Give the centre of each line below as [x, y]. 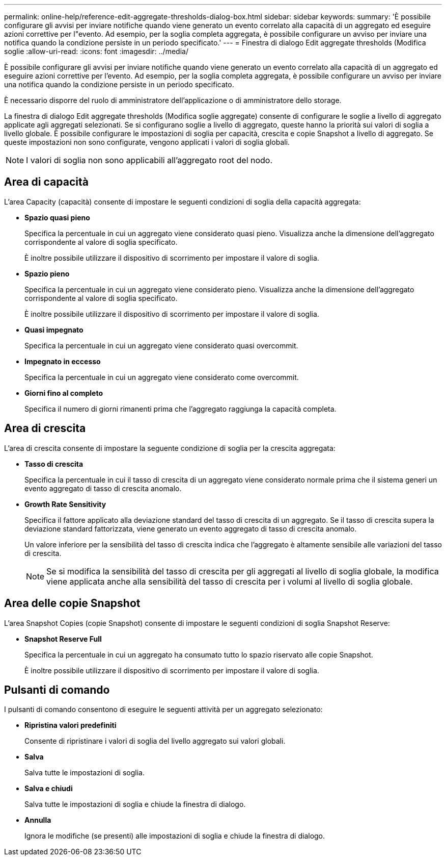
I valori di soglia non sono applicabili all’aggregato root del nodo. [149, 160]
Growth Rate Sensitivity [65, 504]
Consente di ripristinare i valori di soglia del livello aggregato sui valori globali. [155, 741]
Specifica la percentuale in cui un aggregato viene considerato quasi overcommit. [161, 345]
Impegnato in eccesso [63, 361]
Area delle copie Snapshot [72, 603]
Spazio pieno [47, 273]
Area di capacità [46, 182]
